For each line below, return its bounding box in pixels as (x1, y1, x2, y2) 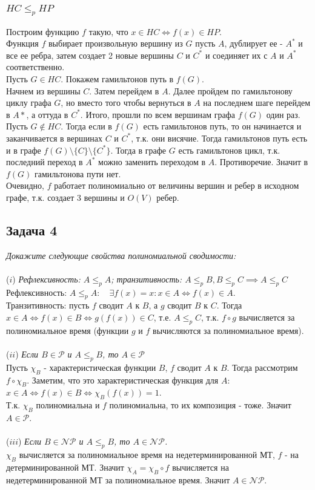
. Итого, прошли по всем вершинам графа (80, 108, 236, 120)
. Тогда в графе (110, 143, 167, 156)
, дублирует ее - (224, 37, 283, 50)
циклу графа (6, 96, 51, 109)
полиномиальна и (36, 399, 100, 411)
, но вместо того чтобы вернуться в (61, 96, 191, 109)
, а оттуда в (26, 108, 68, 120)
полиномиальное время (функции (6, 324, 129, 336)
